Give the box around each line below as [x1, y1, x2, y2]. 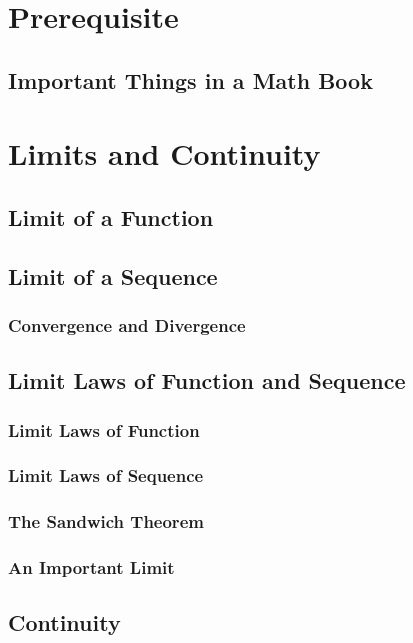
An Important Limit [8, 555, 175, 580]
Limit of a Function [8, 201, 214, 232]
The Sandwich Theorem [8, 509, 204, 534]
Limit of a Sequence [8, 260, 218, 291]
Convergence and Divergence [8, 313, 246, 338]
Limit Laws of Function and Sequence [8, 365, 406, 396]
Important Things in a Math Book [8, 64, 373, 95]
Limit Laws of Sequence [8, 463, 204, 488]
